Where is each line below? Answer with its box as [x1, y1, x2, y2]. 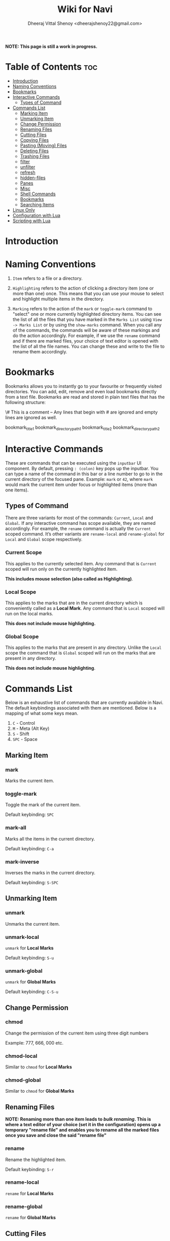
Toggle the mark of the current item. [5, 802, 81, 808]
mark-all [5, 824, 26, 831]
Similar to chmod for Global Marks [5, 1088, 74, 1094]
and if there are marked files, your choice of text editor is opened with [12, 338, 158, 344]
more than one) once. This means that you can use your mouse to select [12, 291, 164, 297]
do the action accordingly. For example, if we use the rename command [12, 333, 160, 339]
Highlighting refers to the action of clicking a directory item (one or [12, 285, 154, 291]
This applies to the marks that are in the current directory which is [5, 600, 143, 606]
